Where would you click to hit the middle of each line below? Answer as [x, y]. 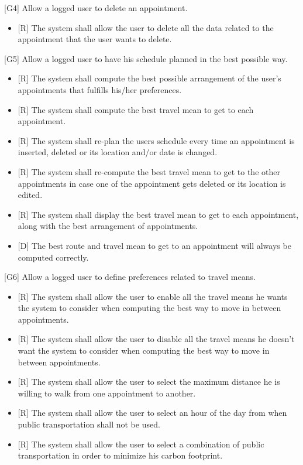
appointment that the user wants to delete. [95, 39]
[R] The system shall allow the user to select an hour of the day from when [152, 413]
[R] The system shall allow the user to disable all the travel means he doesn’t [156, 339]
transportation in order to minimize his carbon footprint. [120, 455]
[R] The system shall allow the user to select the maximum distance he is [149, 382]
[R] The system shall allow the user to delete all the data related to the [146, 27]
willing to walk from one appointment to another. [107, 393]
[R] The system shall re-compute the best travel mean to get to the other [149, 171]
